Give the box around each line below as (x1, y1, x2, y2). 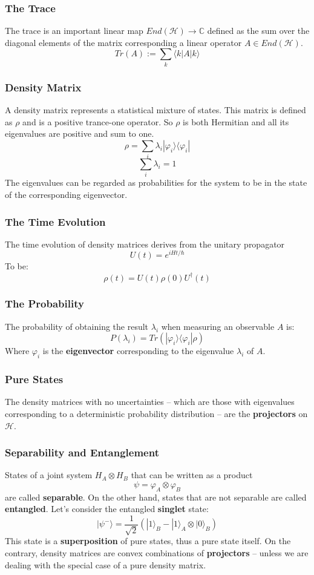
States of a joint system (5, 468, 93, 481)
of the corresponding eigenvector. (5, 188, 128, 200)
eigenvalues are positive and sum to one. (5, 127, 154, 140)
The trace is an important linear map (5, 24, 143, 37)
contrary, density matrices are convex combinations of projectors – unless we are (5, 547, 309, 559)
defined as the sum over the (207, 24, 310, 37)
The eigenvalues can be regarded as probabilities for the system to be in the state (5, 176, 307, 189)
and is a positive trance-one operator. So (22, 115, 173, 128)
